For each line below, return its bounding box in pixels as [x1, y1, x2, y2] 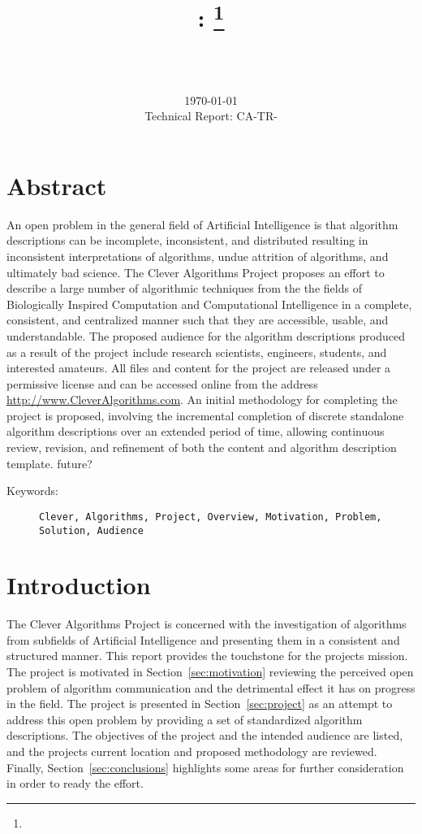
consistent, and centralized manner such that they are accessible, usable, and [6, 311, 389, 328]
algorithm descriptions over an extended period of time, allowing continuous [6, 423, 385, 440]
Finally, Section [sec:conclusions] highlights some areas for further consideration [6, 758, 404, 775]
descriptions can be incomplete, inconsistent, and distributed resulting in [6, 232, 368, 249]
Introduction [6, 568, 151, 602]
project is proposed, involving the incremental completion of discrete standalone [6, 406, 404, 424]
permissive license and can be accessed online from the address [6, 375, 318, 392]
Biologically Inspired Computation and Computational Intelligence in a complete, [6, 295, 412, 312]
